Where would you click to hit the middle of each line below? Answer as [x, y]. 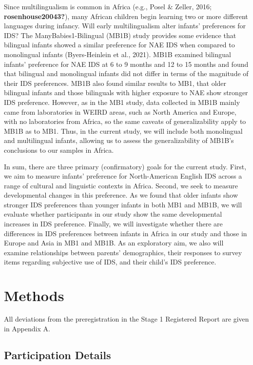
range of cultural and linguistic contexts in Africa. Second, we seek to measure [121, 185]
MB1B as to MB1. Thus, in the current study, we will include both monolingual [123, 131]
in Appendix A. [27, 328]
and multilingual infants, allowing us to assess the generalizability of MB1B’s [119, 140]
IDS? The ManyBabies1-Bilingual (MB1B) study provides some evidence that [120, 35]
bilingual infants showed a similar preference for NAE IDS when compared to [119, 45]
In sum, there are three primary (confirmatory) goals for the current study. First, [125, 166]
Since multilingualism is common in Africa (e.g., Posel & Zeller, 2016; [108, 6]
